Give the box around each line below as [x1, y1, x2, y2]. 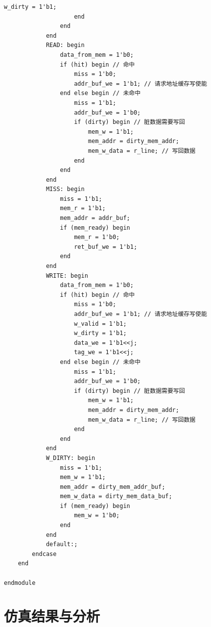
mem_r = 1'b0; [74, 234, 120, 241]
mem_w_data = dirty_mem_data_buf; [60, 493, 172, 500]
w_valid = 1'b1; [74, 320, 127, 327]
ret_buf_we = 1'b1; [74, 243, 138, 250]
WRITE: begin [46, 272, 88, 279]
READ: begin [46, 42, 85, 49]
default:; [46, 541, 78, 548]
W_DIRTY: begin [46, 454, 95, 461]
